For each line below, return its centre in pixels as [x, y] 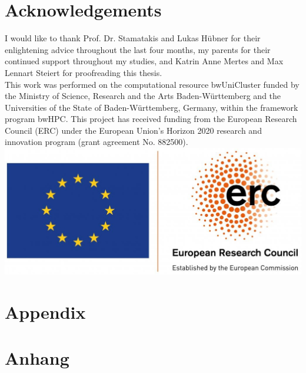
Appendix [45, 312]
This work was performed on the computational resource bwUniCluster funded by [152, 84]
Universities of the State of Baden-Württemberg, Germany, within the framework [152, 107]
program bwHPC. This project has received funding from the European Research [151, 119]
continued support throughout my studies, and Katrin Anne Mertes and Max [144, 61]
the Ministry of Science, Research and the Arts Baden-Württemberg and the [143, 96]
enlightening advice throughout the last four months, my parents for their [138, 49]
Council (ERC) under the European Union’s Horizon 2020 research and [133, 130]
